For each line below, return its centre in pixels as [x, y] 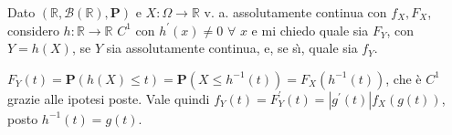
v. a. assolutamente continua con [295, 12]
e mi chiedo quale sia [310, 30]
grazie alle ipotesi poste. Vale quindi [109, 98]
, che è [404, 78]
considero [33, 30]
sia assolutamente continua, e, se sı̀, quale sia [232, 48]
